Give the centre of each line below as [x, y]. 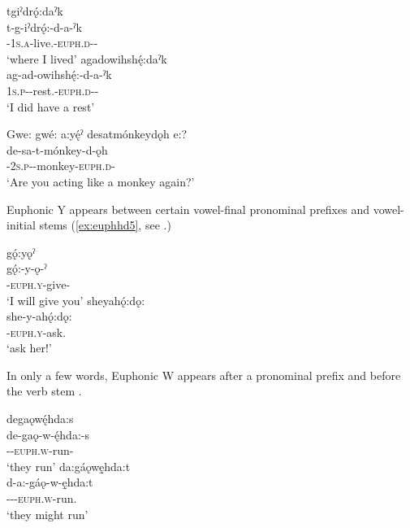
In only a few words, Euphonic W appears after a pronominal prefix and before [204, 375]
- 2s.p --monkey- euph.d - [61, 166]
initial [21, 225]
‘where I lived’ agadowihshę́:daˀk [87, 58]
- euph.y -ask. [37, 332]
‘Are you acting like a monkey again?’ [101, 181]
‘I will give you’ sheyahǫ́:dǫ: [76, 300]
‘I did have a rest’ [51, 106]
